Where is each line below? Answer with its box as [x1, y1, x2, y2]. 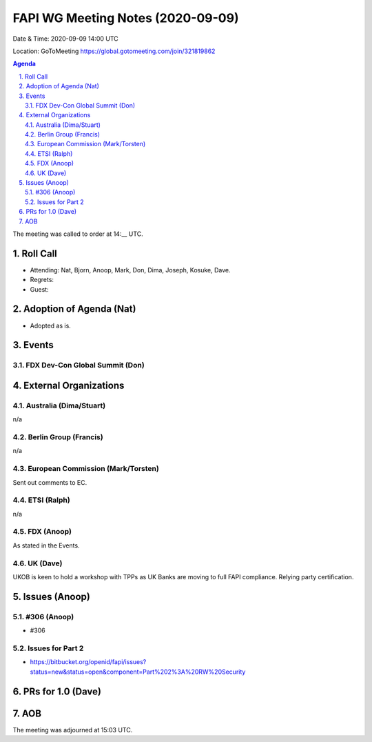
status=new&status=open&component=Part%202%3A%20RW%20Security [30, 668, 246, 676]
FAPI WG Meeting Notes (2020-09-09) [12, 10, 239, 26]
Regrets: [30, 276, 54, 284]
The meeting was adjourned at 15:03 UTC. [12, 725, 133, 734]
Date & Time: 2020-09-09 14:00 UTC [12, 34, 118, 43]
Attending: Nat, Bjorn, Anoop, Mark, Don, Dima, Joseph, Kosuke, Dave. [30, 265, 231, 274]
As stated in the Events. [12, 541, 80, 550]
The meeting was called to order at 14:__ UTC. [12, 230, 144, 238]
